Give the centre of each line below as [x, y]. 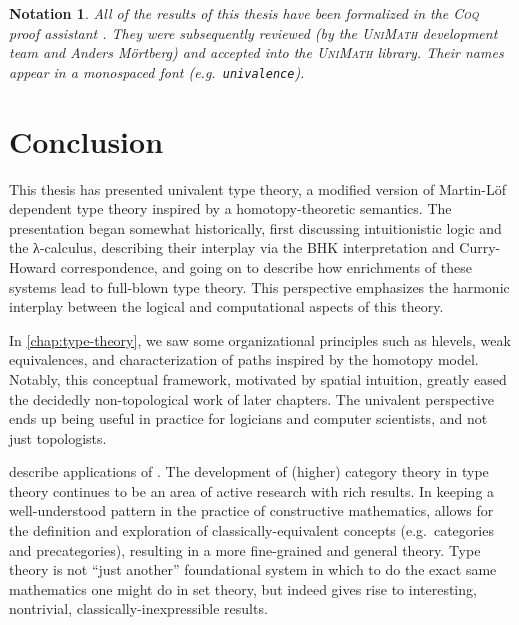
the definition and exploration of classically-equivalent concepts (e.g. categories [251, 530]
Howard [33, 266]
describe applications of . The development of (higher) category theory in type [249, 471]
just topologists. [58, 437]
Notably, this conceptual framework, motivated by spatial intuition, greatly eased [258, 378]
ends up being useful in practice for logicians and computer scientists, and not [248, 418]
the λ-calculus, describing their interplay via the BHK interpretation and [232, 247]
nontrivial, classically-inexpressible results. [138, 608]
